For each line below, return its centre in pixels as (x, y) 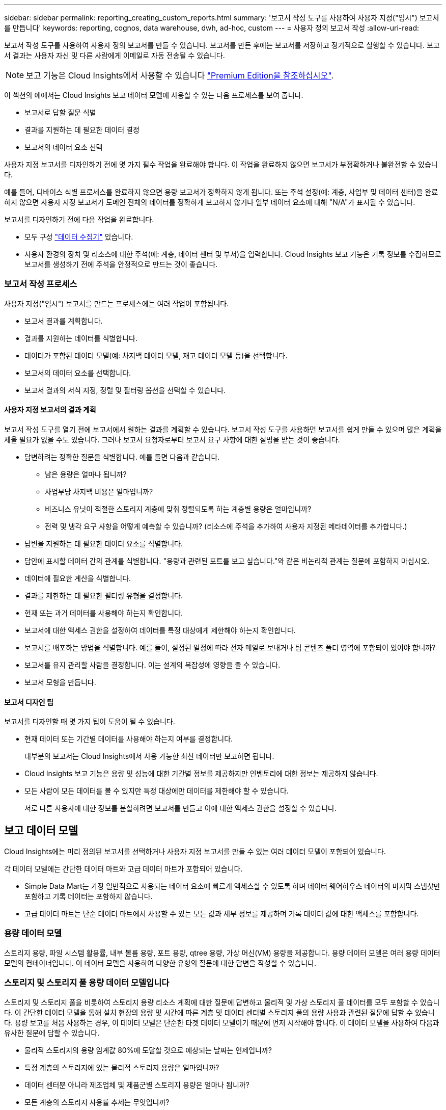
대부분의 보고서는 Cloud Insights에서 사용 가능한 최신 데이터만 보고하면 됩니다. (149, 756)
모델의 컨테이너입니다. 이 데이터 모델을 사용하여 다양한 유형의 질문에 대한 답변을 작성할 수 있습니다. (160, 963)
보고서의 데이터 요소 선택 (64, 147)
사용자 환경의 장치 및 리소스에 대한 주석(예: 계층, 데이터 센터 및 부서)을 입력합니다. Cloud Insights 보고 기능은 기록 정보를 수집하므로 (233, 254)
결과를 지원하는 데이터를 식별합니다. (81, 338)
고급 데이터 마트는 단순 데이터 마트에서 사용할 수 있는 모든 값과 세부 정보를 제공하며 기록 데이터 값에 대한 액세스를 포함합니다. (222, 914)
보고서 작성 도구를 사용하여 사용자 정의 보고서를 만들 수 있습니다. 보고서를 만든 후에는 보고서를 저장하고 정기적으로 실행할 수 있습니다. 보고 (222, 45)
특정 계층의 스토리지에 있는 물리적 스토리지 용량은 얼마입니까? (122, 1067)
